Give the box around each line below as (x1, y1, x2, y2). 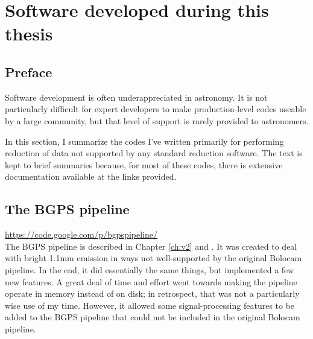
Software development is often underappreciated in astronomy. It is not (5, 90, 268, 103)
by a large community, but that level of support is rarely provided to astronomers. (5, 114, 309, 127)
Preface (5, 62, 52, 81)
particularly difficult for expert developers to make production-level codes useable (5, 103, 306, 115)
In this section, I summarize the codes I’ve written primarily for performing (5, 135, 284, 147)
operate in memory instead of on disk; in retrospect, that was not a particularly (5, 287, 300, 300)
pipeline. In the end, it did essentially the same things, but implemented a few (5, 263, 294, 276)
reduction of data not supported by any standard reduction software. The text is (5, 147, 303, 159)
